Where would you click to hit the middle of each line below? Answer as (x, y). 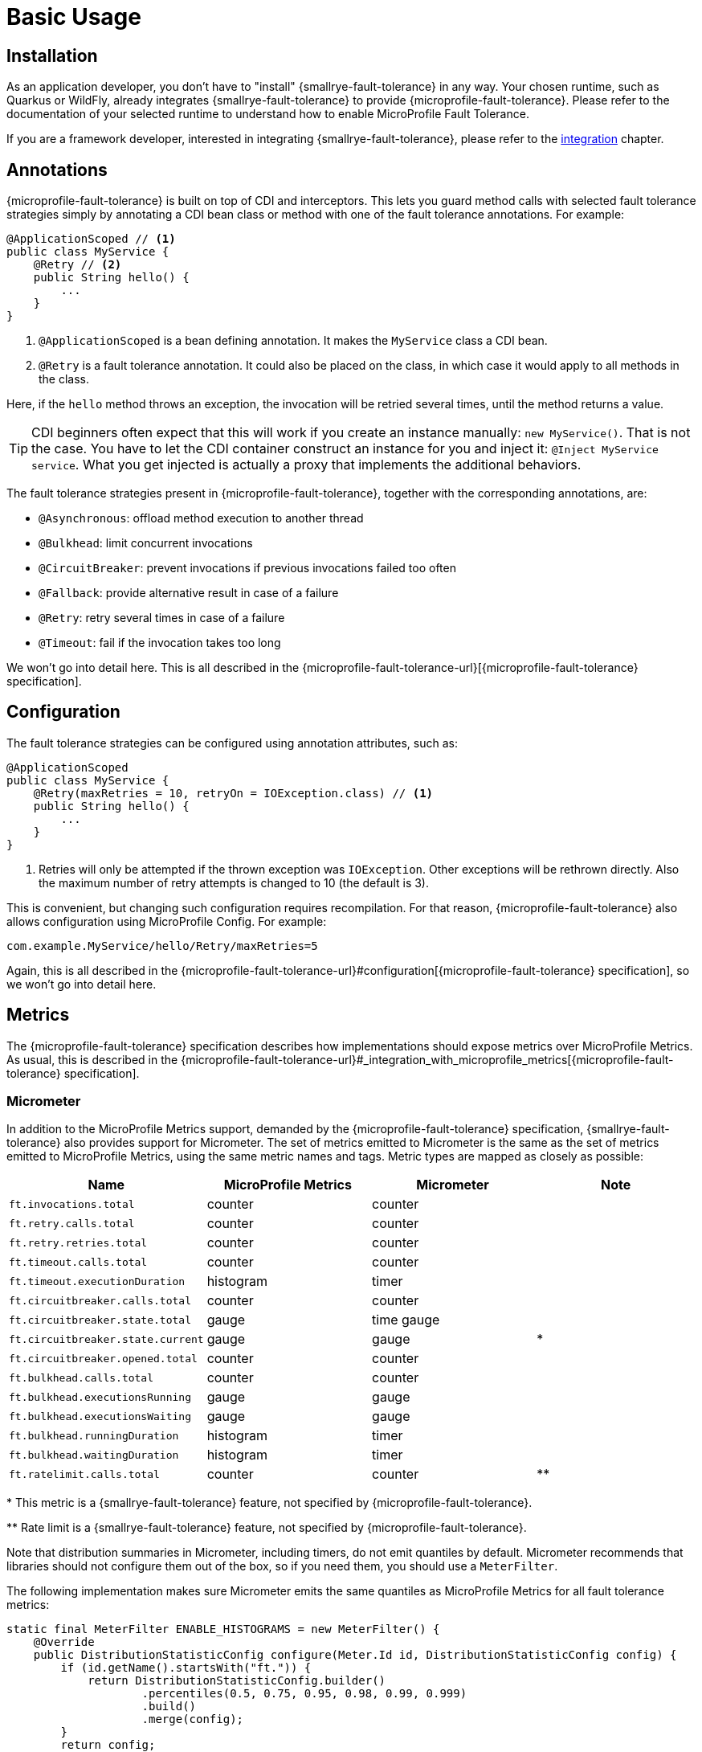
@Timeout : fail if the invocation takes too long (160, 643)
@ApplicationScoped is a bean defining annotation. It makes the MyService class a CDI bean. (293, 341)
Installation (52, 55)
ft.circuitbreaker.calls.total (100, 1300)
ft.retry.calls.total (72, 1223)
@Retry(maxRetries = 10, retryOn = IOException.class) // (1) (233, 793)
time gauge (406, 1320)
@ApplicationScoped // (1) (91, 239)
